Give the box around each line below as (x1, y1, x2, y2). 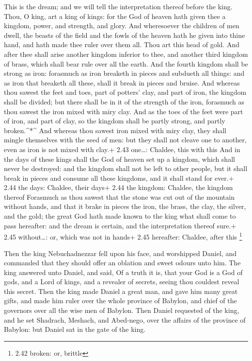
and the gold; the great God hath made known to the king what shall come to (4, 211, 236, 221)
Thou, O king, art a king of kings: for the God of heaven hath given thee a (4, 11, 226, 21)
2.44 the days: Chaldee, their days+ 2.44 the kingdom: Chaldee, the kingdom (4, 182, 233, 192)
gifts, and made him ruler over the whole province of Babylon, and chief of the (4, 295, 237, 306)
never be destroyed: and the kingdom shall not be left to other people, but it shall (4, 163, 248, 173)
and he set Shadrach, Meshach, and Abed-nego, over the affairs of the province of (4, 314, 246, 325)
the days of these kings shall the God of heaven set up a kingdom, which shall (4, 154, 235, 164)
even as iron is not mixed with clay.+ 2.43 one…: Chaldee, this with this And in (4, 144, 240, 154)
